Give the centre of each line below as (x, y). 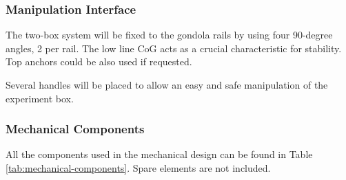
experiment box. (40, 98)
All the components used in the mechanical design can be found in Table (159, 154)
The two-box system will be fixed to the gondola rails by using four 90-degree (169, 35)
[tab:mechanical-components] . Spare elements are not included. (138, 168)
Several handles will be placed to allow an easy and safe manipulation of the (167, 85)
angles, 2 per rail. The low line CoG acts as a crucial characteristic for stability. (174, 48)
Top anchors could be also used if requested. (99, 61)
